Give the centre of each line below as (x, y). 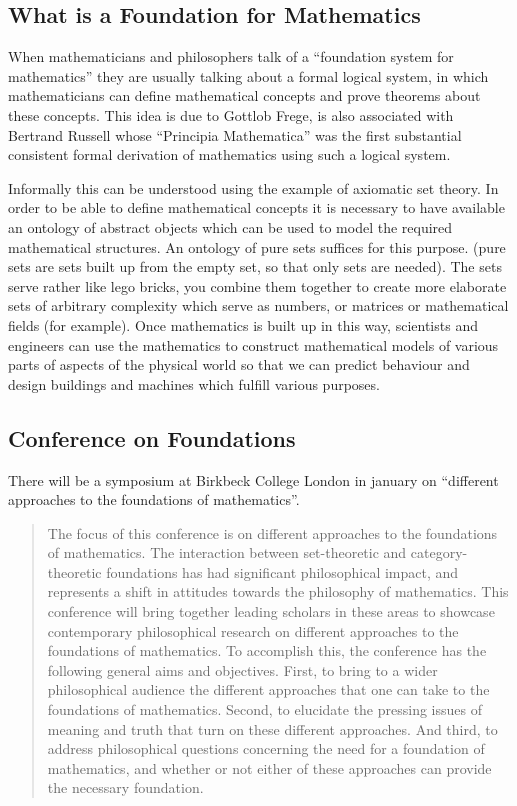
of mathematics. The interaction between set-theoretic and (227, 552)
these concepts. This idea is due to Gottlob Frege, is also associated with (231, 114)
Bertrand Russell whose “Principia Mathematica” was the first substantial (235, 134)
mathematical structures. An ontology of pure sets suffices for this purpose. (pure (257, 246)
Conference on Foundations (152, 437)
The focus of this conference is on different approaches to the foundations (272, 532)
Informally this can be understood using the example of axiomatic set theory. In (253, 187)
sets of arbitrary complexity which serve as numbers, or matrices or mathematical (258, 305)
